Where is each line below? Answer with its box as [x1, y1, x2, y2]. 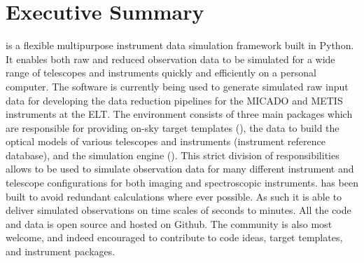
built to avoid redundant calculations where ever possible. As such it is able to [6, 189, 342, 203]
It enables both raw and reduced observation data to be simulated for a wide [6, 51, 335, 66]
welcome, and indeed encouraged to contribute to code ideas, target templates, [6, 230, 343, 245]
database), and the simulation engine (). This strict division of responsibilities [6, 147, 339, 162]
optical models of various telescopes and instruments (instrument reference [6, 134, 325, 149]
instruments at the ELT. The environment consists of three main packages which [6, 107, 353, 121]
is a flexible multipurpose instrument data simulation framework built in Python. [6, 38, 354, 53]
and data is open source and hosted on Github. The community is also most [6, 216, 332, 231]
